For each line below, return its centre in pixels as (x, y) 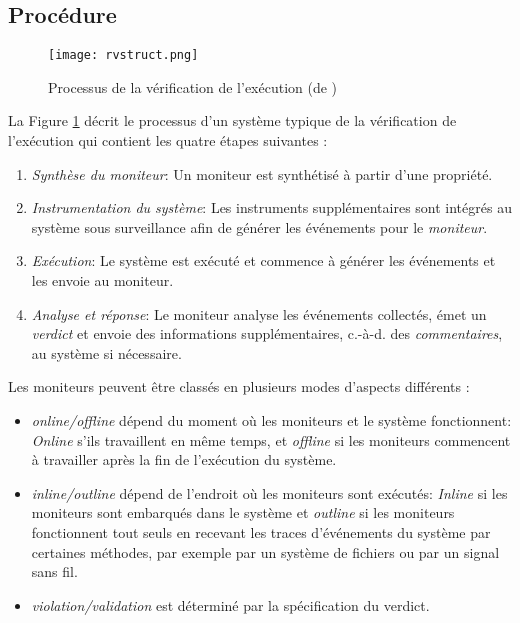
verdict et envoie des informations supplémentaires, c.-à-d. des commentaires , (267, 333)
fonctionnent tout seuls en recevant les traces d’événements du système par (261, 531)
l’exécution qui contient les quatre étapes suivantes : (168, 140)
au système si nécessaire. (106, 352)
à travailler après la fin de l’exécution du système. (184, 459)
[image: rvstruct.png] (123, 55)
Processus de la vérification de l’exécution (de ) (193, 86)
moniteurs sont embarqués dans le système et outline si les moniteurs (243, 512)
